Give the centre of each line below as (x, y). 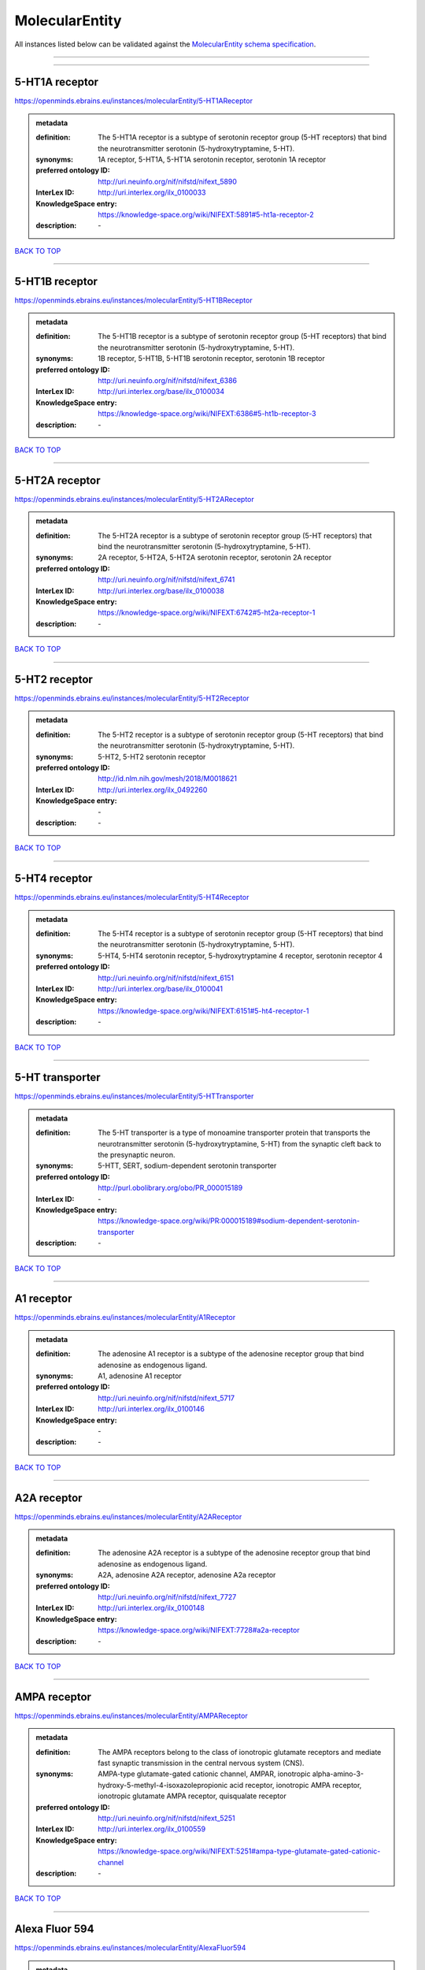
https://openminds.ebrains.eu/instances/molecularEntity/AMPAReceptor (131, 1715)
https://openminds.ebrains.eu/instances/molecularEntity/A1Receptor (125, 1318)
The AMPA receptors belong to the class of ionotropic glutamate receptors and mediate (240, 1752)
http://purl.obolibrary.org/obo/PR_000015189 (170, 1188)
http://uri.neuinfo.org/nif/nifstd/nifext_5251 (166, 1818)
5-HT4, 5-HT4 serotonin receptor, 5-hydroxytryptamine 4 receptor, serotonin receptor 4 (240, 955)
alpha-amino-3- (338, 1774)
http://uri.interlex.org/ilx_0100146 (151, 1409)
